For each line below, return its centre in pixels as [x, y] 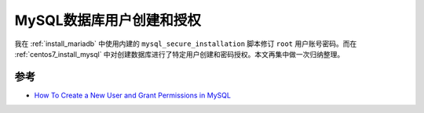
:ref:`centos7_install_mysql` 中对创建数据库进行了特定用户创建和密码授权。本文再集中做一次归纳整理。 [179, 54]
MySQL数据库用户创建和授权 [108, 20]
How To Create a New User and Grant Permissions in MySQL [133, 95]
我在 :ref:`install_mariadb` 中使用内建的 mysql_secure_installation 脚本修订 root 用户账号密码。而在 [186, 44]
